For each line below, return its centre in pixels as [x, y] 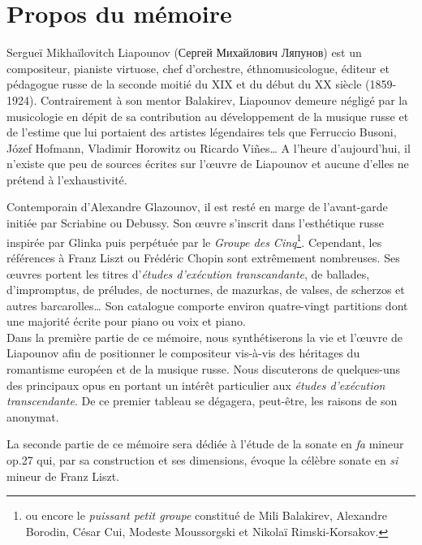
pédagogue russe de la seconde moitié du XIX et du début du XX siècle [184, 84]
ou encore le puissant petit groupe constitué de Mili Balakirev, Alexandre [206, 515]
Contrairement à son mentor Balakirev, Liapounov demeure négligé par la [224, 99]
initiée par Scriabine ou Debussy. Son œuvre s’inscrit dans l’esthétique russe [195, 223]
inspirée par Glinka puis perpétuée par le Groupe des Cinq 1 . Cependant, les [194, 240]
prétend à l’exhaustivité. [67, 179]
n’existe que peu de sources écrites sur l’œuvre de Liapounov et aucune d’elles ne [208, 164]
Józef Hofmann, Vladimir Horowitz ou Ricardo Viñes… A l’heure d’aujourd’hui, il [209, 147]
